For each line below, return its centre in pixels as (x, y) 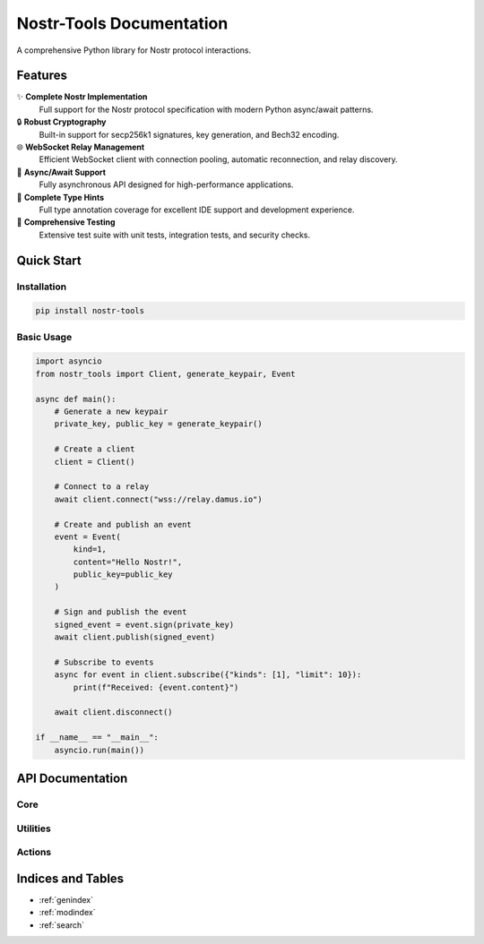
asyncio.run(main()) (99, 750)
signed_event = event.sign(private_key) (144, 624)
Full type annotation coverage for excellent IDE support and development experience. (197, 210)
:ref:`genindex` (66, 899)
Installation (42, 287)
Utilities (34, 828)
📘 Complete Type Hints (60, 197)
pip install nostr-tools (90, 311)
